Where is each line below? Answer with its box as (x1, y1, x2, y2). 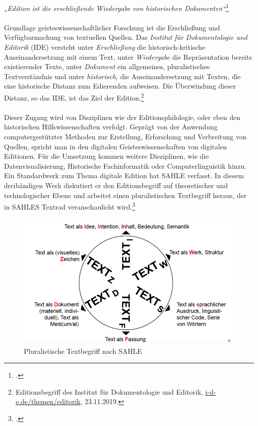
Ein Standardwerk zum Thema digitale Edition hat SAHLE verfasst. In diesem (4, 170, 244, 181)
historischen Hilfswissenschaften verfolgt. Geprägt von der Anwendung (4, 121, 218, 132)
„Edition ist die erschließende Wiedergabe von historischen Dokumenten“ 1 (4, 1, 229, 13)
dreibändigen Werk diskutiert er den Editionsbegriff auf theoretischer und (4, 180, 228, 190)
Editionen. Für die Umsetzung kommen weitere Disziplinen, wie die (4, 151, 209, 161)
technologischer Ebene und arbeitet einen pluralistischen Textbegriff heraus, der (4, 190, 247, 200)
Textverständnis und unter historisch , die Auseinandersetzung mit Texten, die (4, 71, 241, 81)
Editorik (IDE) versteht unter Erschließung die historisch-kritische (4, 42, 205, 52)
